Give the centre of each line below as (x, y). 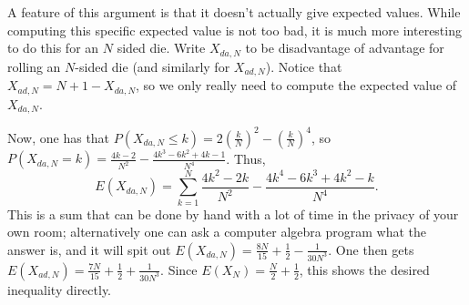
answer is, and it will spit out (89, 249)
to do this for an (53, 48)
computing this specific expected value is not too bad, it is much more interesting (234, 30)
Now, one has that (59, 137)
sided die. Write (161, 48)
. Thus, (246, 158)
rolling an (34, 66)
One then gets (375, 249)
